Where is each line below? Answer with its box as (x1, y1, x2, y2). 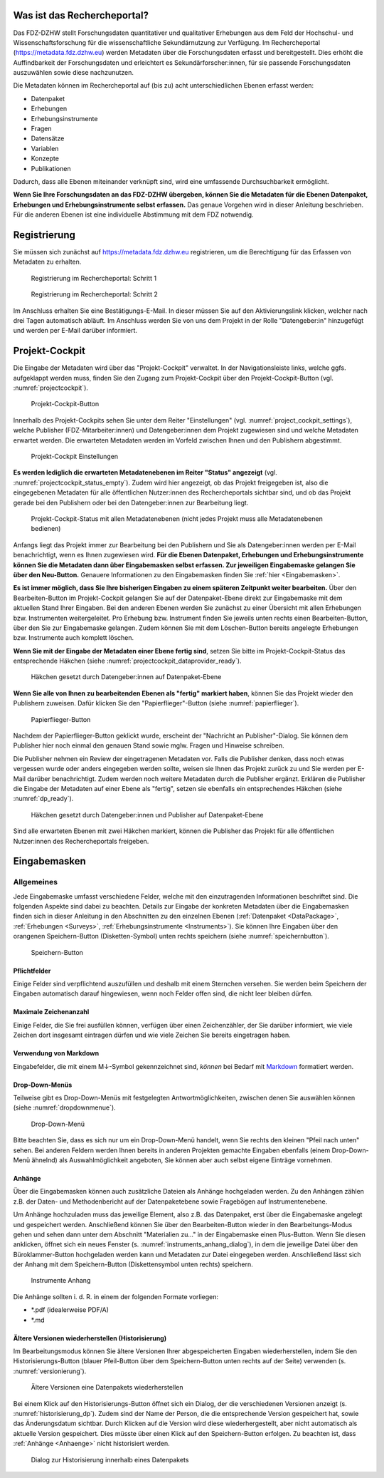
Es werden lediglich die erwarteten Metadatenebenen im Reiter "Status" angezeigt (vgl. (13, 468, 277, 477)
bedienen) (31, 524, 61, 533)
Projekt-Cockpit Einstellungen (31, 453, 119, 461)
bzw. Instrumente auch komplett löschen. (13, 634, 134, 642)
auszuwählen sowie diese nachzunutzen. (13, 68, 134, 77)
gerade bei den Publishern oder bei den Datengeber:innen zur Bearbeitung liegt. (13, 498, 249, 507)
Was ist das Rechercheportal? (13, 9, 149, 21)
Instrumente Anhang (31, 1276, 91, 1285)
